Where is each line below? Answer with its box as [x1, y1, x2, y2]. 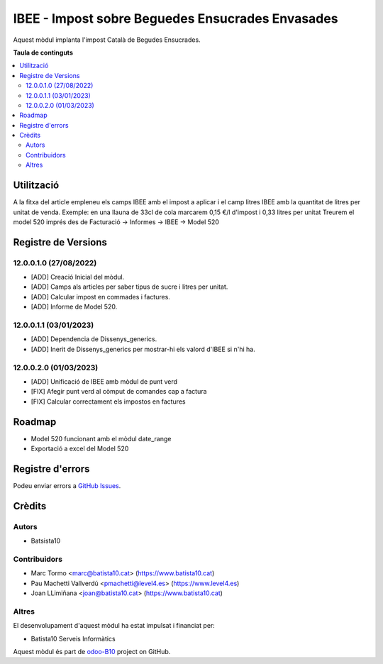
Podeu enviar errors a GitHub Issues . [13, 481, 121, 489]
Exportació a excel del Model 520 [30, 444, 129, 453]
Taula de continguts [13, 48, 74, 57]
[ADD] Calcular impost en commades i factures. [30, 292, 170, 301]
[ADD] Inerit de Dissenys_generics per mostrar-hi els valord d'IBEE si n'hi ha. [30, 345, 255, 353]
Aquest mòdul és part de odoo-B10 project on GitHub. [13, 647, 171, 655]
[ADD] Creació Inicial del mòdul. [30, 273, 125, 282]
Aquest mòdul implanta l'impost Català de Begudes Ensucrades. [13, 35, 201, 44]
